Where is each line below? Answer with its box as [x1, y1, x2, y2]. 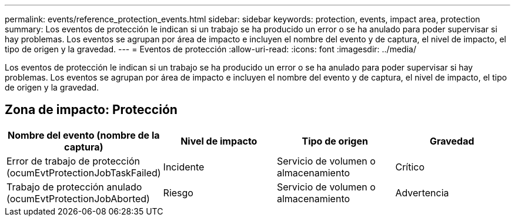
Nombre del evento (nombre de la [8, 129, 160, 141]
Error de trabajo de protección [6, 155, 140, 167]
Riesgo [163, 186, 193, 199]
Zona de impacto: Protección [5, 102, 178, 118]
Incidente [163, 160, 205, 173]
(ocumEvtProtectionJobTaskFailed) [6, 166, 161, 179]
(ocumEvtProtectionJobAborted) [6, 192, 150, 205]
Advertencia [395, 186, 449, 199]
